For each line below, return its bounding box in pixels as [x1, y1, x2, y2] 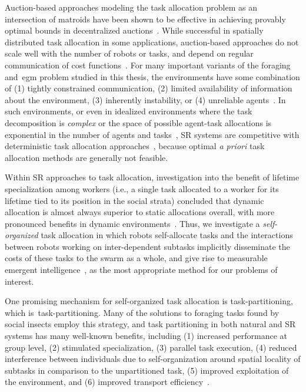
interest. [5, 275, 34, 287]
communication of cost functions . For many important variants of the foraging [5, 58, 291, 71]
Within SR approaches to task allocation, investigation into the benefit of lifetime [5, 171, 300, 183]
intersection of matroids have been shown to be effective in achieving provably [5, 12, 286, 25]
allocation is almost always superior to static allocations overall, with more [5, 206, 275, 218]
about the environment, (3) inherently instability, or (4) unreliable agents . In [5, 93, 286, 106]
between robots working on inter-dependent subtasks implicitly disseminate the [5, 240, 290, 252]
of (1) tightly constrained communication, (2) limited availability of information [5, 82, 292, 94]
